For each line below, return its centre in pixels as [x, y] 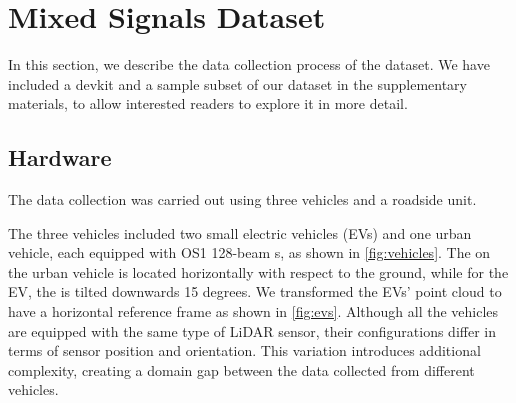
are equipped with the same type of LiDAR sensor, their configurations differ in [252, 330]
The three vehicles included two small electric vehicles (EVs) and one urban [240, 232]
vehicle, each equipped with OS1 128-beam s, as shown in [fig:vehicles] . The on [249, 252]
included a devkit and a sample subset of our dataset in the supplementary [237, 83]
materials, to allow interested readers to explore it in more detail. [208, 103]
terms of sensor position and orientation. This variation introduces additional [244, 350]
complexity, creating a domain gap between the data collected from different [241, 369]
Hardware [60, 157]
